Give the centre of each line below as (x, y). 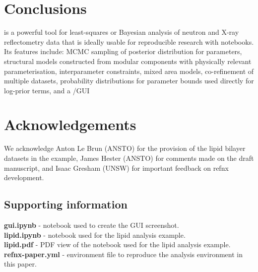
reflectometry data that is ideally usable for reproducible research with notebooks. (129, 41)
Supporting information (66, 204)
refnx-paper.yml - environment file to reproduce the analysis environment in (123, 254)
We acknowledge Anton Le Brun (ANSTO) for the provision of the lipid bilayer (125, 148)
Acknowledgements (70, 124)
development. (24, 177)
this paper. (20, 264)
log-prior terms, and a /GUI (47, 90)
